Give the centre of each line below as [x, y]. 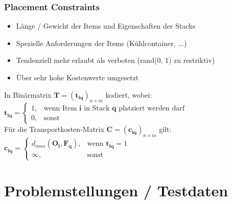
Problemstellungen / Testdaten [116, 190]
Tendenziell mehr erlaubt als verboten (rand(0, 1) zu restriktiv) [115, 60]
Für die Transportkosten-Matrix [54, 129]
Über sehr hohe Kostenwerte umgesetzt [77, 77]
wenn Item [60, 108]
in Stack [97, 108]
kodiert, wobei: [129, 94]
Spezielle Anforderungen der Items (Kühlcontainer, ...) [101, 43]
